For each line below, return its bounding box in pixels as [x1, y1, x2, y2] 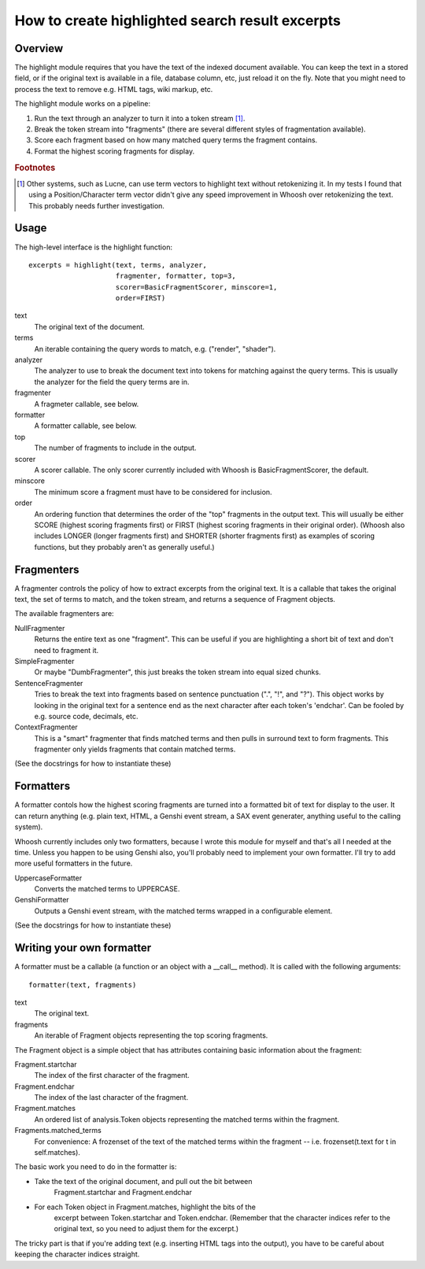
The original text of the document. [34, 322, 145, 331]
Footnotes [14, 162, 56, 173]
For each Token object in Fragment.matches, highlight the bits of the [34, 1202, 256, 1212]
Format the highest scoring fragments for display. [34, 146, 195, 156]
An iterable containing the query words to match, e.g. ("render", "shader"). [34, 344, 276, 353]
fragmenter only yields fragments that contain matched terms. [34, 744, 236, 754]
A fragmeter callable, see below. [34, 399, 139, 408]
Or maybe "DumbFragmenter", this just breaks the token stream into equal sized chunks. [34, 667, 322, 677]
